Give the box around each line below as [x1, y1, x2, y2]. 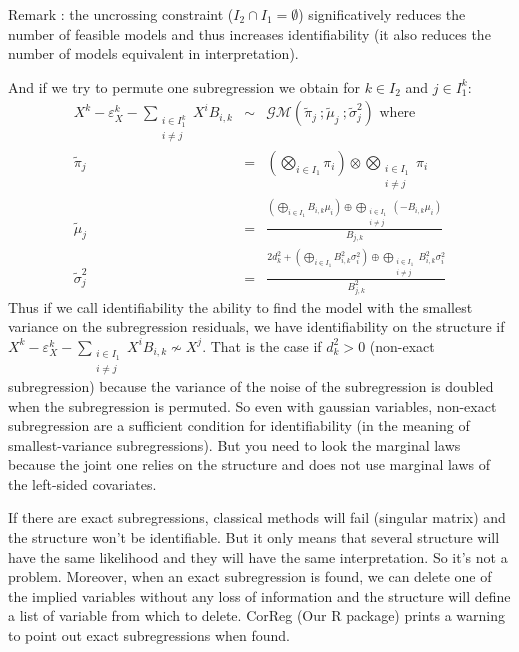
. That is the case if [202, 335, 322, 356]
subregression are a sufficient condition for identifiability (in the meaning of [8, 415, 470, 436]
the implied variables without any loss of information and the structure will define [8, 585, 511, 606]
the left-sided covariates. [8, 473, 157, 494]
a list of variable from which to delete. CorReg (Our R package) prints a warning [8, 605, 505, 626]
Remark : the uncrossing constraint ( [8, 4, 234, 24]
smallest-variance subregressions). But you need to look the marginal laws [8, 434, 461, 455]
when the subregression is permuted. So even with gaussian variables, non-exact [8, 395, 497, 416]
